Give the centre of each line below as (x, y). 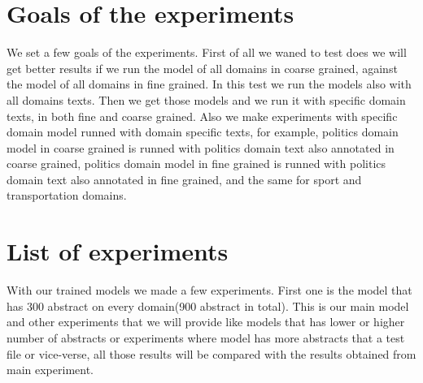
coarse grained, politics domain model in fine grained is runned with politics (196, 164)
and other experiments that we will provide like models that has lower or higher (206, 322)
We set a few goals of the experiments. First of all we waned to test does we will (207, 52)
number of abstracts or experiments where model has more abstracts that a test (206, 337)
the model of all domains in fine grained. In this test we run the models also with (209, 84)
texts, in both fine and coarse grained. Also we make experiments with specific (202, 116)
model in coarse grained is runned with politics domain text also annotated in (201, 147)
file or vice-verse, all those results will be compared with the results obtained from (211, 353)
